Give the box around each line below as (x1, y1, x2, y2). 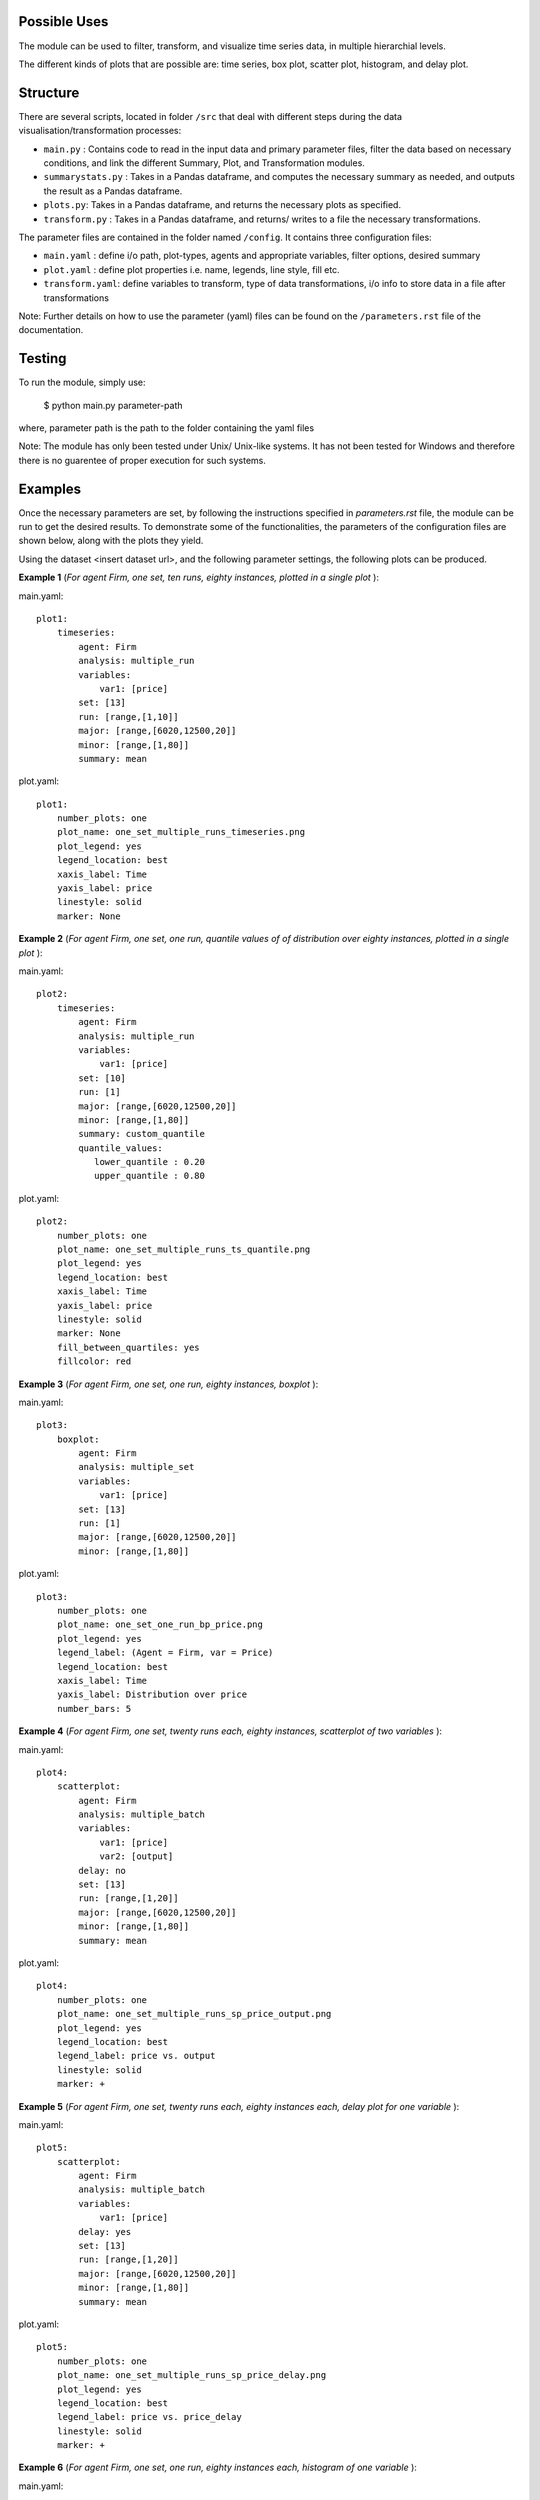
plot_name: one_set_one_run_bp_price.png (56, 1619, 264, 1630)
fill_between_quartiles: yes (56, 1341, 200, 1353)
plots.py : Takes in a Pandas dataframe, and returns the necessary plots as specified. (43, 199, 402, 211)
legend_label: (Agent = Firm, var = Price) (56, 1647, 274, 1659)
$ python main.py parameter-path (43, 399, 183, 411)
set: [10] (78, 1072, 127, 1084)
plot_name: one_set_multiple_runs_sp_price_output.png (56, 2008, 332, 2020)
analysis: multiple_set (78, 1461, 195, 1473)
